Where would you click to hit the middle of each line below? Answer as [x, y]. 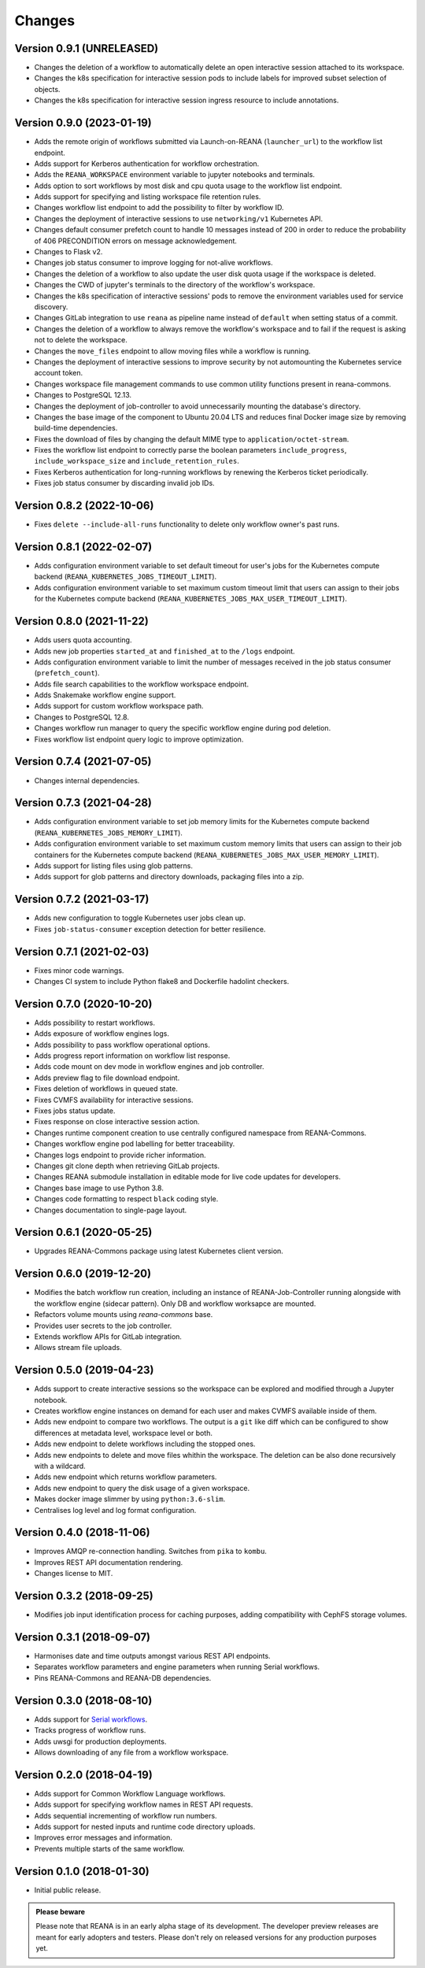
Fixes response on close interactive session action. [117, 1122]
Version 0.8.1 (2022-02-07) [83, 547]
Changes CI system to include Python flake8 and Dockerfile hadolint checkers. [162, 982]
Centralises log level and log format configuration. [115, 1510]
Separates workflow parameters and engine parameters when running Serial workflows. [177, 1667]
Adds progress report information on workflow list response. [132, 1056]
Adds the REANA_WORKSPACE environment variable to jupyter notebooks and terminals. [174, 175]
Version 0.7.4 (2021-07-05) [83, 762]
